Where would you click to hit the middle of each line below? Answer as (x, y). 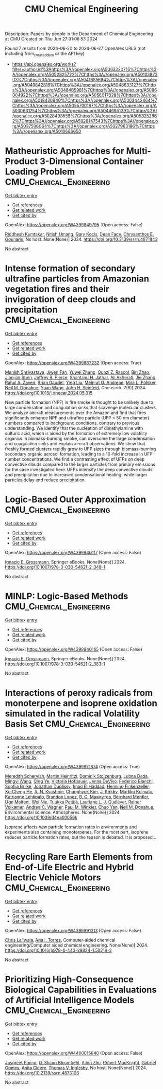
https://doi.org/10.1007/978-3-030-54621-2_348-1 (55, 567)
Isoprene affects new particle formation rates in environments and (71, 827)
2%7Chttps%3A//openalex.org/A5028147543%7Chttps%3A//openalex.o (85, 121)
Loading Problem (40, 172)
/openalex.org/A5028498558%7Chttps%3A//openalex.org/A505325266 (84, 116)
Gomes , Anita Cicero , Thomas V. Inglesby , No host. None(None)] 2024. (76, 1068)
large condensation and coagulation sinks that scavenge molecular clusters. (81, 407)
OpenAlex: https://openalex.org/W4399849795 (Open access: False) (74, 224)
